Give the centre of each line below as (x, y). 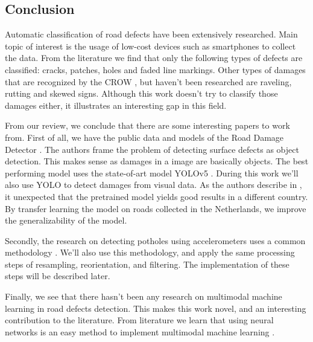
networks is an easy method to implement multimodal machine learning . (140, 331)
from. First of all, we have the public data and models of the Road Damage (144, 137)
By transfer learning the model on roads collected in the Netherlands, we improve (156, 208)
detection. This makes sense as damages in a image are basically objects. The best (157, 161)
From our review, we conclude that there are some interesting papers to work (147, 125)
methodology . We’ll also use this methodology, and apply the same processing (150, 252)
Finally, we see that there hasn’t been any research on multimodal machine (144, 296)
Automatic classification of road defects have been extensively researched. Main (151, 34)
